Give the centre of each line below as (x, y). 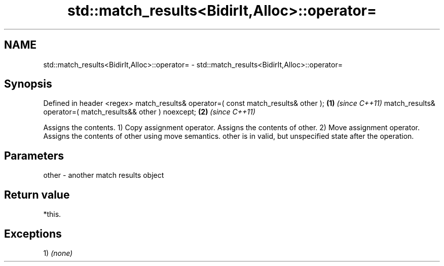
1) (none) (58, 253)
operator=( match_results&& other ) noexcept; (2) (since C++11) (149, 112)
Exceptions (33, 234)
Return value (37, 195)
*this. (52, 214)
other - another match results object (104, 175)
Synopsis (28, 84)
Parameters (34, 156)
